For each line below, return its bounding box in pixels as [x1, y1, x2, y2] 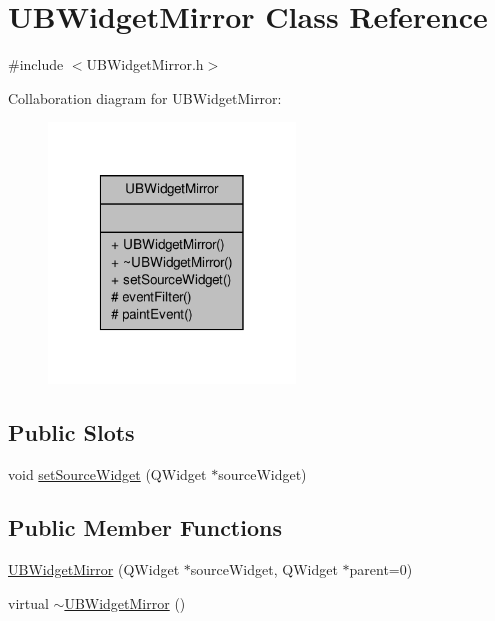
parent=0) [349, 559, 413, 580]
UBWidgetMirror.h [86, 54, 204, 75]
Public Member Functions [8, 512, 282, 543]
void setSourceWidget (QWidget [8, 463, 207, 484]
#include [8, 54, 64, 75]
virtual [8, 592, 49, 613]
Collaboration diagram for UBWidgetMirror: [8, 87, 282, 108]
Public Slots [8, 416, 135, 447]
